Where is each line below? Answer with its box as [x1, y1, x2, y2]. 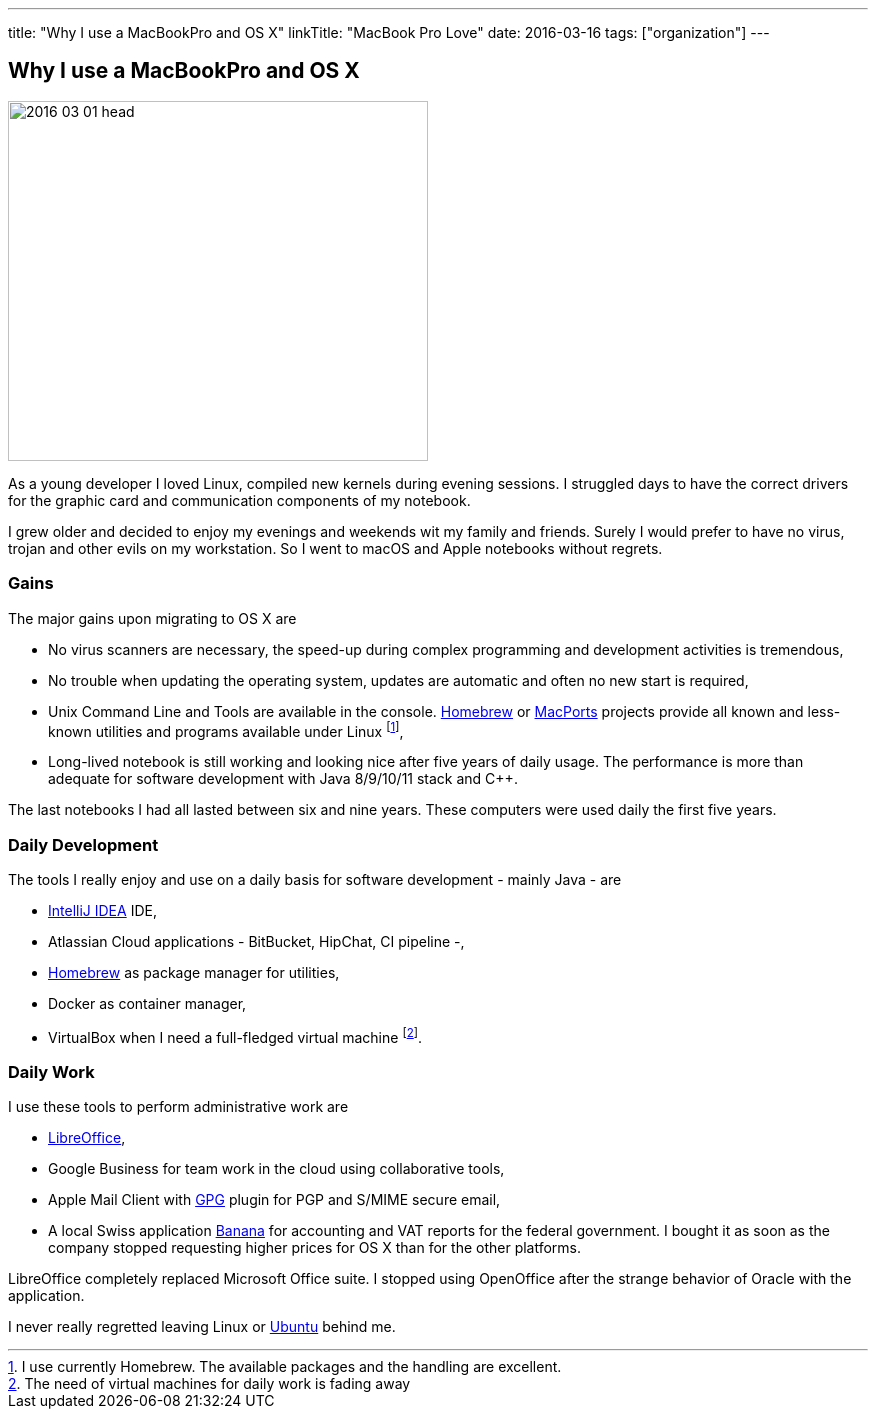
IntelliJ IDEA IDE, [48, 902, 157, 919]
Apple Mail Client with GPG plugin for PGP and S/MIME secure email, [48, 1191, 501, 1209]
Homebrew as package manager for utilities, [48, 964, 340, 981]
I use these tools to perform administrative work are [8, 1098, 349, 1116]
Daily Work [8, 1062, 95, 1083]
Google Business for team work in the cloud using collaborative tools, [48, 1160, 505, 1178]
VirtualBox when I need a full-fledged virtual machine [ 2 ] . [48, 1026, 423, 1046]
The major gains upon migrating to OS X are [8, 609, 297, 627]
